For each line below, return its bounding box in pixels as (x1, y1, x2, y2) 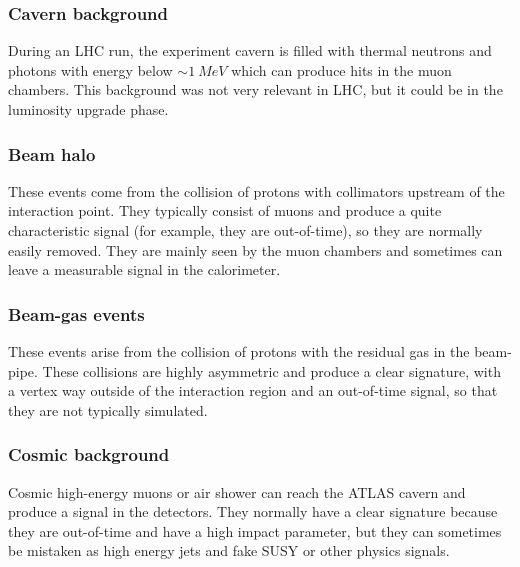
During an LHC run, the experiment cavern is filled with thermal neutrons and (8, 40, 492, 61)
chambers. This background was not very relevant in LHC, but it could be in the (8, 79, 503, 100)
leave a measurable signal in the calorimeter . (8, 259, 281, 280)
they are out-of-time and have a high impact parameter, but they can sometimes (8, 520, 502, 541)
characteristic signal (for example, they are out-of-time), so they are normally (8, 220, 483, 240)
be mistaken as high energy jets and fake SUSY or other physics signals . (8, 540, 450, 561)
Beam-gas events (8, 301, 145, 326)
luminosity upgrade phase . (8, 99, 169, 119)
